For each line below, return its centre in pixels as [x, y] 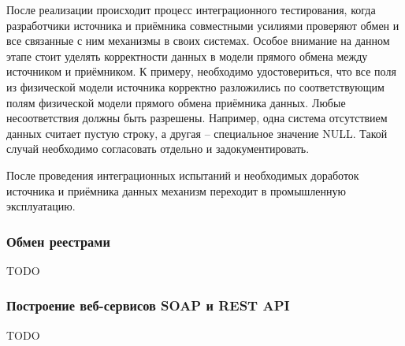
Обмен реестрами [58, 241]
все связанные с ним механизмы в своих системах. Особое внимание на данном [198, 41]
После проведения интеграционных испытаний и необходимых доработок [183, 175]
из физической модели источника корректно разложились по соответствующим [195, 86]
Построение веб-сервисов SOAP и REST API [148, 305]
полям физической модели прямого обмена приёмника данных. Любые [176, 102]
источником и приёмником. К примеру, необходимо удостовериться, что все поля [201, 71]
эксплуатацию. [41, 206]
